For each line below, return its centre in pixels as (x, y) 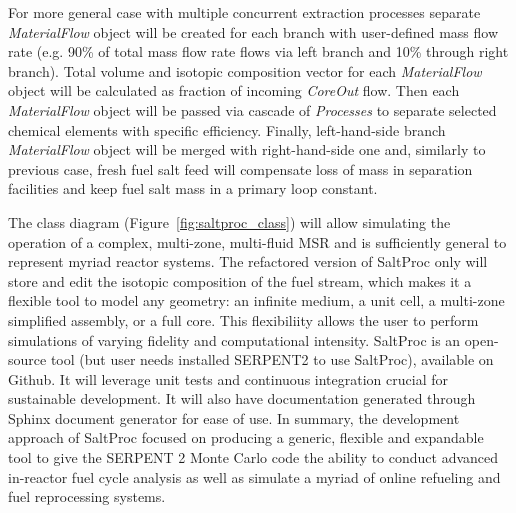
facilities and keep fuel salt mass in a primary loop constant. (193, 188)
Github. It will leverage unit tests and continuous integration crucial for (228, 378)
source (27, 359)
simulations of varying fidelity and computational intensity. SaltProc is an (234, 339)
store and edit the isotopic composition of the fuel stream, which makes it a (240, 280)
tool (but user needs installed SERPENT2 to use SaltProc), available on (272, 359)
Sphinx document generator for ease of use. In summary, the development (234, 417)
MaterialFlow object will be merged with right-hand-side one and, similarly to (247, 149)
